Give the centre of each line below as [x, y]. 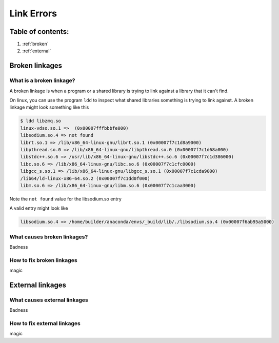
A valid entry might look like [39, 208]
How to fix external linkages [45, 324]
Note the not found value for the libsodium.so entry [65, 199]
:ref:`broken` [35, 44]
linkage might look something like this [49, 107]
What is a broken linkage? [42, 80]
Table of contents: [39, 32]
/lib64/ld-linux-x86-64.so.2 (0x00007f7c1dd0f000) [85, 178]
